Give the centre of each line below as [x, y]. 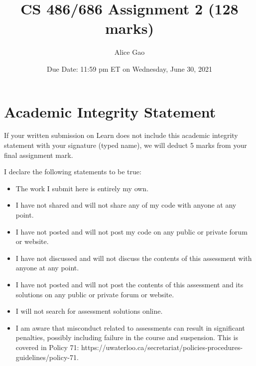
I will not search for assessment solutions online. [89, 311]
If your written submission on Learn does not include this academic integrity [121, 135]
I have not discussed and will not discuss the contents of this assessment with [134, 258]
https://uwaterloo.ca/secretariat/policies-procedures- [162, 347]
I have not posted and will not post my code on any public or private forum [131, 231]
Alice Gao [129, 52]
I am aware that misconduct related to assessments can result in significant [130, 327]
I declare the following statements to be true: [73, 172]
